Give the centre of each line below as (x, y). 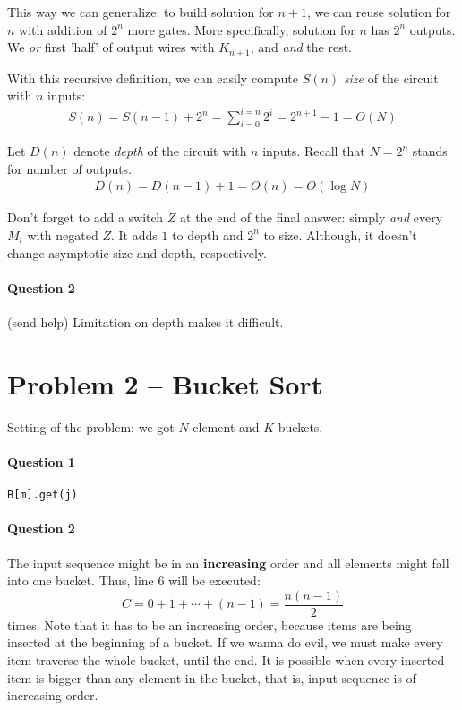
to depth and (208, 234)
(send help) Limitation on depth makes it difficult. (145, 321)
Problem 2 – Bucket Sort (165, 383)
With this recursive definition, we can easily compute (153, 78)
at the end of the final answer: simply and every (312, 217)
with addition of (63, 29)
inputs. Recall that (314, 151)
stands (430, 151)
